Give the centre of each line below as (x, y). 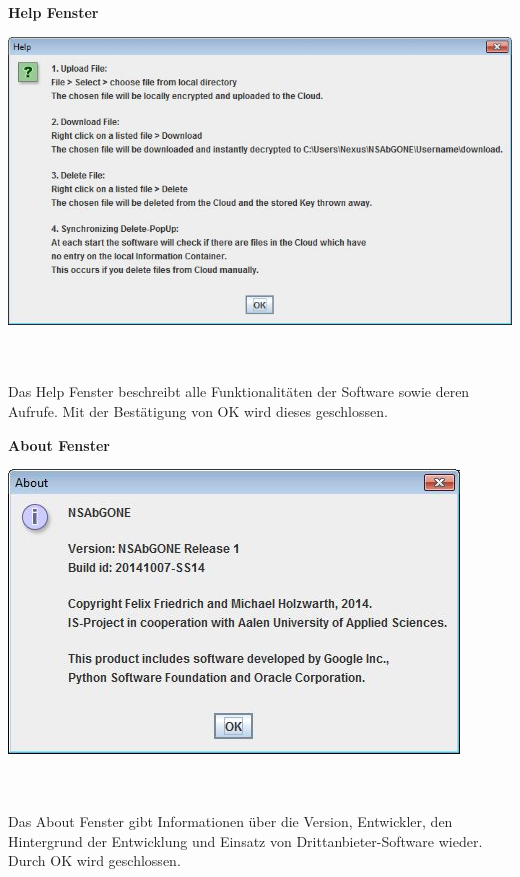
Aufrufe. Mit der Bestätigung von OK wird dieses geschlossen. (198, 411)
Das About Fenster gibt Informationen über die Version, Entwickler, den (230, 821)
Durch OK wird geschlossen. (94, 860)
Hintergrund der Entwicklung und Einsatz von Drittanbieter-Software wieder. (245, 840)
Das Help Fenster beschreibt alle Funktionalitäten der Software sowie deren (239, 391)
